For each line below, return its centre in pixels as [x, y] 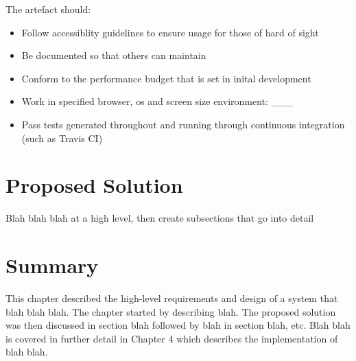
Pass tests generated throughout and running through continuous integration [183, 124]
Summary [52, 265]
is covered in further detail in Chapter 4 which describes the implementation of [172, 338]
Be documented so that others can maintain [114, 55]
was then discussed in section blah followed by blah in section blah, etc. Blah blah [178, 325]
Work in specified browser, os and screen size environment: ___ [157, 101]
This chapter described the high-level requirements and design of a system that [172, 298]
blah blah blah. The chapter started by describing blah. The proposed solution [171, 311]
